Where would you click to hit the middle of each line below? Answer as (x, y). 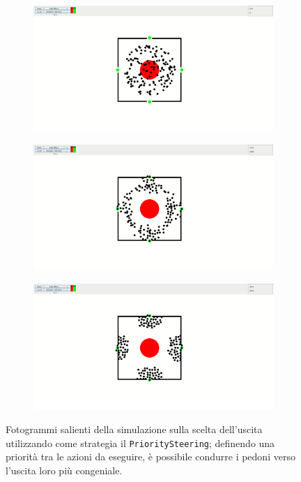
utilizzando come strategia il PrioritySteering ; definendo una (140, 443)
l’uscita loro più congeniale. (64, 470)
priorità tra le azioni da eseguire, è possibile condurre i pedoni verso (150, 457)
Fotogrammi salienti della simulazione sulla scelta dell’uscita (134, 429)
